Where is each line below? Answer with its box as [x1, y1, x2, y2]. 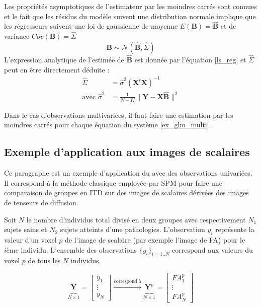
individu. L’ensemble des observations [21, 244, 137, 255]
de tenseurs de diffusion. [4, 197, 78, 207]
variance [4, 31, 30, 41]
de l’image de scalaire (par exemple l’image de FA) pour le [65, 234, 245, 245]
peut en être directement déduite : [4, 64, 110, 74]
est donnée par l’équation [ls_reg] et [134, 54, 246, 65]
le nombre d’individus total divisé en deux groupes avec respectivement [26, 214, 246, 224]
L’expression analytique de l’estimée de [4, 54, 124, 65]
